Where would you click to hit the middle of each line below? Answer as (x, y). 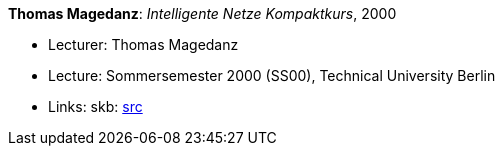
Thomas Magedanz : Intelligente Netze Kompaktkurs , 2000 (202, 13)
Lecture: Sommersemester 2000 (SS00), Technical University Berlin (272, 75)
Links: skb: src (95, 106)
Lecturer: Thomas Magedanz (143, 44)
